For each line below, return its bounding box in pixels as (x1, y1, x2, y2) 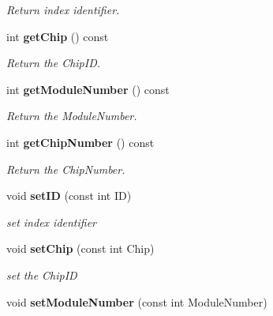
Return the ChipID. (6, 55, 101, 71)
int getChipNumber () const (6, 134, 155, 150)
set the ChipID (6, 266, 77, 283)
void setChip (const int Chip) (6, 240, 155, 257)
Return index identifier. (6, 2, 120, 17)
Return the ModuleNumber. (6, 107, 137, 124)
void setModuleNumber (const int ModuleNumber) (6, 293, 267, 310)
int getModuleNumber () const (6, 81, 170, 97)
